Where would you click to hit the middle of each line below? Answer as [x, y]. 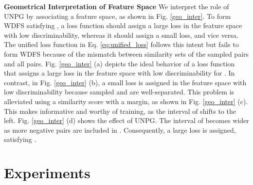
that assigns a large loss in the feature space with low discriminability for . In [119, 73]
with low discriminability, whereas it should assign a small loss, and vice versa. [121, 35]
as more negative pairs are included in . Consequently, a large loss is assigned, [120, 130]
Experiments [47, 173]
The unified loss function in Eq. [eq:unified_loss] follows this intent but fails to [121, 44]
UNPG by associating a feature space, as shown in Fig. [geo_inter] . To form [117, 16]
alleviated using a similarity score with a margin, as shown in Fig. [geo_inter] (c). [126, 101]
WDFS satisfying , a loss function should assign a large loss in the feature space [123, 25]
